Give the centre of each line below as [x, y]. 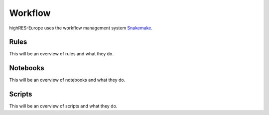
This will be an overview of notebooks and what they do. [67, 80]
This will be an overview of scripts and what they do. [63, 106]
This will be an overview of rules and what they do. [62, 54]
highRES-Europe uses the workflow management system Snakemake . [81, 28]
